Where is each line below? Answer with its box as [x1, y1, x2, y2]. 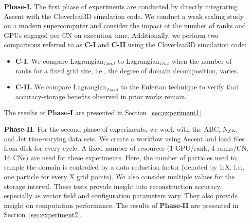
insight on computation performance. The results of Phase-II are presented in [4, 200, 238, 210]
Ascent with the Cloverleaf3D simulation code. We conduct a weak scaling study [4, 11, 244, 21]
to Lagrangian [118, 55, 160, 66]
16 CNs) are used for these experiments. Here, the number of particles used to [4, 152, 237, 162]
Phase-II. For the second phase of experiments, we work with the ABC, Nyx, [4, 123, 237, 134]
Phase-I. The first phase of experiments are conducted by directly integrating [4, 1, 238, 11]
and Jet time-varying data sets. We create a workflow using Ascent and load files [4, 133, 245, 143]
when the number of [172, 55, 232, 66]
